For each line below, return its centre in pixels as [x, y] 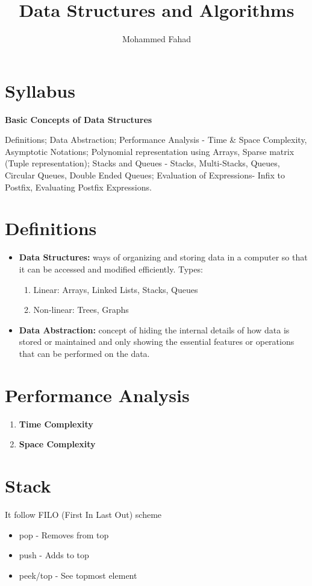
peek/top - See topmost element [78, 575]
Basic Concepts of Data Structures [79, 119]
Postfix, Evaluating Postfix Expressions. [78, 187]
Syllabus [40, 90]
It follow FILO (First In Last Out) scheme [83, 514]
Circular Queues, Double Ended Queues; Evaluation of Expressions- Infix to [145, 175]
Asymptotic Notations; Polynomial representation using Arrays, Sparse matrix [150, 151]
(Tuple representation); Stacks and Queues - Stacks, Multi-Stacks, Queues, [142, 163]
